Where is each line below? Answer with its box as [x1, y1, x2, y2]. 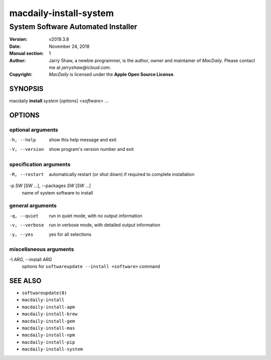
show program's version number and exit [49, 146, 134, 152]
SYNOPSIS [9, 84, 44, 93]
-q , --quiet [9, 213, 39, 219]
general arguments [9, 202, 57, 209]
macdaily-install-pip [22, 339, 75, 345]
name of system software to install [22, 190, 93, 196]
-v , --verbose [9, 222, 44, 228]
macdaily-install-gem [22, 318, 75, 324]
